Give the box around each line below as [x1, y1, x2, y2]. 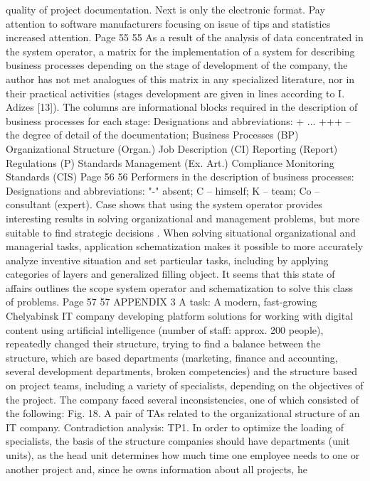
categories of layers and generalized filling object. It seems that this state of [6, 266, 335, 281]
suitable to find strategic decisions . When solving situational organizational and [6, 225, 356, 239]
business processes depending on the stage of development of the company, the [6, 58, 348, 72]
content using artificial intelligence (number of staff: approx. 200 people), [6, 322, 324, 337]
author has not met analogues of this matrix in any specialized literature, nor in [6, 71, 355, 86]
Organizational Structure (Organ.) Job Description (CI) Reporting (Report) [6, 141, 338, 156]
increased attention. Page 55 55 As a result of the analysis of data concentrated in [6, 30, 364, 45]
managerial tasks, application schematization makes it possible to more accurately [6, 239, 364, 254]
